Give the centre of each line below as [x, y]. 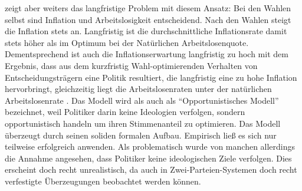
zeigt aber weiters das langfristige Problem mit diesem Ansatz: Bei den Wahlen [148, 8]
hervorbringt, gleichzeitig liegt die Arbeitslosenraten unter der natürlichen [138, 89]
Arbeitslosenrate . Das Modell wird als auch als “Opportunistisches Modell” [142, 100]
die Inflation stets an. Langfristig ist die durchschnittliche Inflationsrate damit [146, 31]
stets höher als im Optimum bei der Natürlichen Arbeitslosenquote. [127, 42]
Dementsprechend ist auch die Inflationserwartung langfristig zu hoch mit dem [147, 54]
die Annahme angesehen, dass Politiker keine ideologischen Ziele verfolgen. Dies [148, 158]
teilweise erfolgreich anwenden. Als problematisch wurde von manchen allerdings [150, 146]
